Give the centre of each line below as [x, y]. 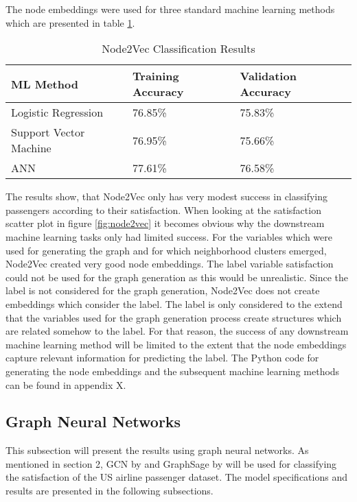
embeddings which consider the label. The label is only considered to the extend [174, 303]
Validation [268, 76]
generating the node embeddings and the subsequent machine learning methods [173, 371]
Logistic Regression [57, 112]
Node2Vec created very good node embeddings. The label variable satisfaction [170, 264]
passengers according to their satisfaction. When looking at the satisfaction [163, 210]
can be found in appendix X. [66, 384]
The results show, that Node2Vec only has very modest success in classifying [167, 196]
